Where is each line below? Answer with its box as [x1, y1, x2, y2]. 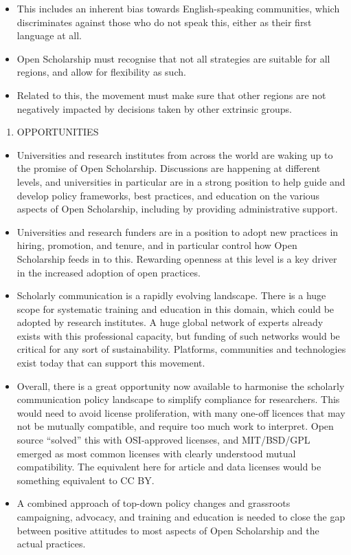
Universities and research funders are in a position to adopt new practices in [16, 224, 339, 239]
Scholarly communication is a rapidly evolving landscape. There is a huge [16, 288, 326, 303]
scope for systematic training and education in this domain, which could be [16, 301, 335, 316]
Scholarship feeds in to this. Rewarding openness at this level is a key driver [16, 251, 337, 265]
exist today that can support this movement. [16, 356, 205, 370]
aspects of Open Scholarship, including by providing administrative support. [16, 202, 338, 216]
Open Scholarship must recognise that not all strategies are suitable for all [16, 51, 330, 65]
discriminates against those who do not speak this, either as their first [16, 14, 312, 29]
